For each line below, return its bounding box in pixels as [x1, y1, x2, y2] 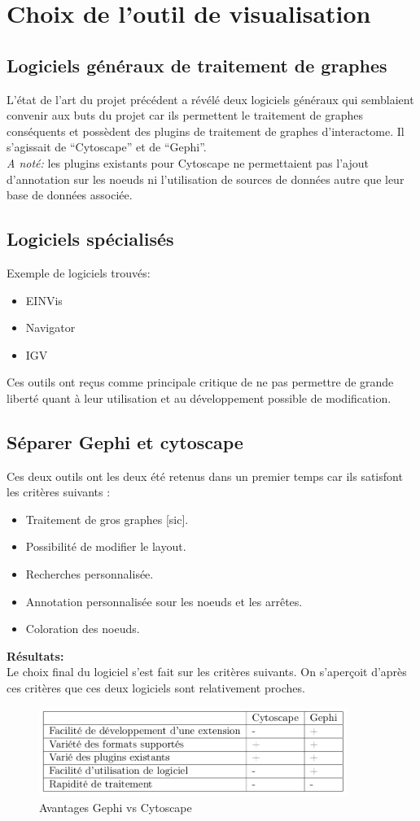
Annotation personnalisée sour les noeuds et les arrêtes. [25, 592, 303, 609]
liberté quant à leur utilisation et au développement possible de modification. [7, 389, 392, 406]
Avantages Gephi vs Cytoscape [39, 799, 192, 816]
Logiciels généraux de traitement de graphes [7, 52, 387, 77]
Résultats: [7, 647, 64, 664]
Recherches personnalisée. [25, 566, 154, 583]
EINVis [25, 291, 63, 308]
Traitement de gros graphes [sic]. [25, 510, 189, 527]
